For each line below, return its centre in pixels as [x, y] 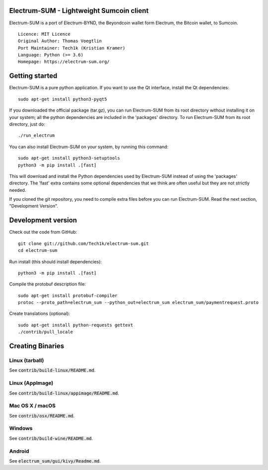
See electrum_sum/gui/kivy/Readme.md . [55, 461]
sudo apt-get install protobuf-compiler [68, 295]
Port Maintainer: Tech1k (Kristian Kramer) [72, 48]
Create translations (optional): [40, 314]
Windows [21, 428]
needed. [18, 190]
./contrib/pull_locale [46, 332]
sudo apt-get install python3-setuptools [69, 158]
